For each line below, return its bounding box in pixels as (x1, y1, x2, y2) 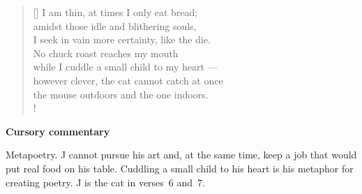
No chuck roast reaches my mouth (33, 45, 179, 60)
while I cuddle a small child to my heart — (33, 59, 218, 74)
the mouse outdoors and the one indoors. (33, 87, 209, 101)
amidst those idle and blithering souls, (33, 18, 197, 33)
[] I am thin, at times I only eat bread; (33, 5, 198, 19)
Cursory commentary (6, 124, 110, 138)
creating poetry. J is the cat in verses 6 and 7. (6, 174, 205, 189)
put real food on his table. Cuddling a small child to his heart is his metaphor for (6, 161, 354, 175)
